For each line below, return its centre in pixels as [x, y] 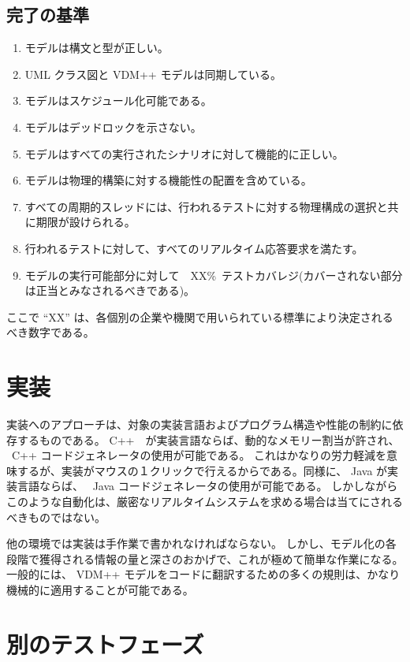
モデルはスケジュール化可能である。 [118, 100]
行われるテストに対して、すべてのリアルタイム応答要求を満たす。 [194, 248]
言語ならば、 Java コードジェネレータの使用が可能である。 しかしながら [207, 486]
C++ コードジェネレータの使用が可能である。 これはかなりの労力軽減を [199, 455]
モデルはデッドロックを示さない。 [113, 126]
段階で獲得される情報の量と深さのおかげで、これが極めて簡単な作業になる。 [205, 558]
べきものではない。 [56, 517]
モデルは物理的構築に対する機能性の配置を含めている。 [168, 180]
